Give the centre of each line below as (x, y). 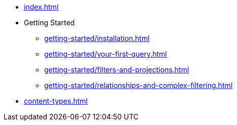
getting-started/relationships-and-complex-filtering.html (139, 85)
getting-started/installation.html (97, 38)
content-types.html (56, 101)
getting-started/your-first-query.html (106, 54)
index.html (41, 7)
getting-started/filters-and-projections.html (117, 70)
